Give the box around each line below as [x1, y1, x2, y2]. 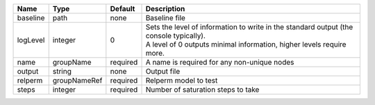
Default [110, 4, 135, 13]
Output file [145, 67, 181, 76]
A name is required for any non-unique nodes [145, 58, 294, 67]
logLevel [17, 35, 45, 45]
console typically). [145, 31, 206, 40]
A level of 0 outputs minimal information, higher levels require [145, 40, 347, 49]
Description [145, 4, 185, 13]
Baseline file [145, 13, 185, 22]
